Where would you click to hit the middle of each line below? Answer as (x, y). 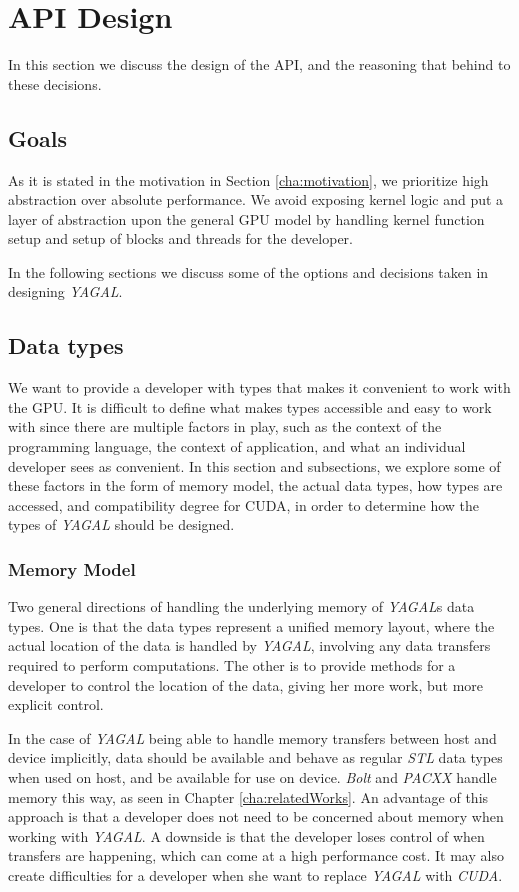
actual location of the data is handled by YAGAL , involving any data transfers (249, 645)
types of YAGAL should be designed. (121, 524)
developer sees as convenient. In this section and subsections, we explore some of (254, 465)
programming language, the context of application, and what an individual (237, 446)
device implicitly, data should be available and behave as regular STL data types (255, 757)
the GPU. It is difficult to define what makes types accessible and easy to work (250, 406)
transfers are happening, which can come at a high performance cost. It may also (256, 855)
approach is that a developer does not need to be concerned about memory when (256, 816)
